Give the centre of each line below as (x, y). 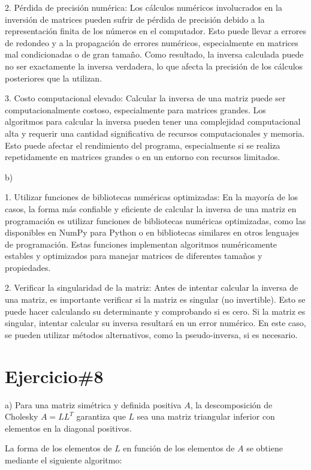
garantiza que (101, 416)
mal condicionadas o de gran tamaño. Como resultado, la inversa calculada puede (154, 54)
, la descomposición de (231, 404)
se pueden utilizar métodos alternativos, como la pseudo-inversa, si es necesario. (151, 334)
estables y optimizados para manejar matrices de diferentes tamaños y (134, 256)
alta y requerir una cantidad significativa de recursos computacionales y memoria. (155, 133)
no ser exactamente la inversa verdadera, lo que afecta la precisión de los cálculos (154, 66)
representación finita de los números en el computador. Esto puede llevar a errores (155, 31)
